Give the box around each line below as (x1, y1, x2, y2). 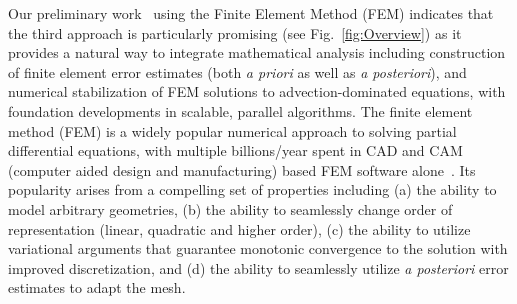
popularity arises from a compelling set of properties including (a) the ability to (8, 179, 497, 200)
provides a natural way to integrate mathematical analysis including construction (8, 42, 506, 63)
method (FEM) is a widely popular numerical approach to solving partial (8, 120, 457, 141)
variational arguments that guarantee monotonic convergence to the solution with (8, 238, 508, 259)
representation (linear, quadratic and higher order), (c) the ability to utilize (8, 218, 471, 239)
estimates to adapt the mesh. (8, 277, 186, 298)
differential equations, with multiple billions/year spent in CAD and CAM (8, 140, 463, 161)
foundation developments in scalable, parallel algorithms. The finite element (8, 100, 473, 121)
